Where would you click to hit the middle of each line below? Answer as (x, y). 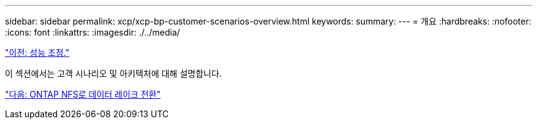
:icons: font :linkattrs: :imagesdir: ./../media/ (93, 32)
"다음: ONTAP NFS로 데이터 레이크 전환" (83, 94)
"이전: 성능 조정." (37, 52)
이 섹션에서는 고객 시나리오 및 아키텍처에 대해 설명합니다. (113, 73)
